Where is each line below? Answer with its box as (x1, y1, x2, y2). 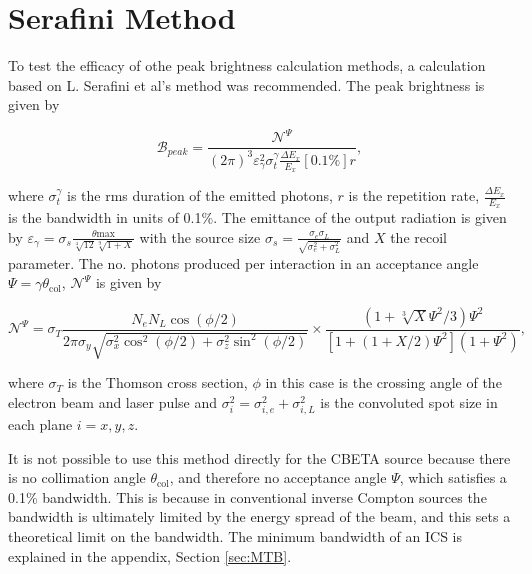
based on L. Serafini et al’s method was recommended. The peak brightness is (8, 74, 485, 95)
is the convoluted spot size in (320, 391, 498, 412)
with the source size (139, 226, 261, 247)
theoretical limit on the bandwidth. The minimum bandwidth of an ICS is (8, 525, 462, 546)
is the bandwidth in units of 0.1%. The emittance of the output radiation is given (8, 207, 507, 228)
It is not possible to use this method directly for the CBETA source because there (8, 447, 511, 468)
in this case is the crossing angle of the (265, 372, 502, 393)
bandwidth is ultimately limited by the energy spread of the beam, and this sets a (8, 506, 511, 527)
